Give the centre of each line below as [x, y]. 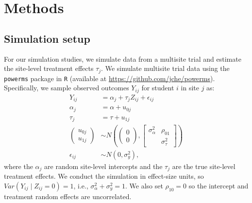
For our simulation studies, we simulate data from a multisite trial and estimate [123, 59]
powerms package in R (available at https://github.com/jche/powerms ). [109, 78]
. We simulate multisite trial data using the [165, 68]
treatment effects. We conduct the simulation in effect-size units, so [104, 176]
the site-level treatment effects [49, 68]
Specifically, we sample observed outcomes [67, 88]
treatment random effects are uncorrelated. [68, 196]
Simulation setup [47, 38]
